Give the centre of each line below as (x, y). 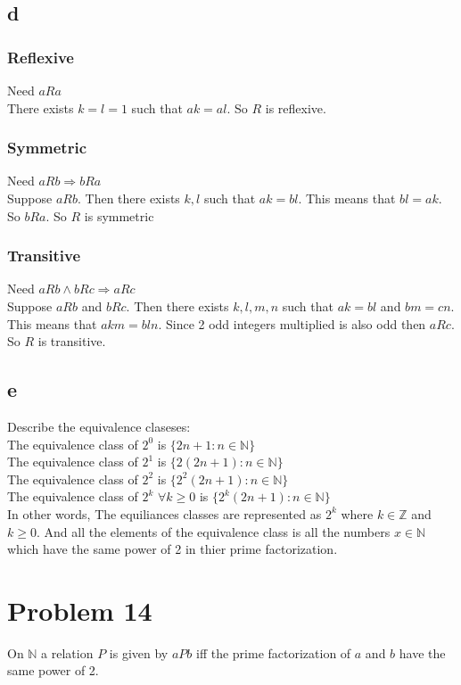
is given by (139, 652)
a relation (67, 652)
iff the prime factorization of (273, 652)
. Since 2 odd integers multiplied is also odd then (292, 323)
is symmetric (119, 215)
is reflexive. (296, 107)
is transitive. (72, 341)
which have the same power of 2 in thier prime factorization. (173, 549)
